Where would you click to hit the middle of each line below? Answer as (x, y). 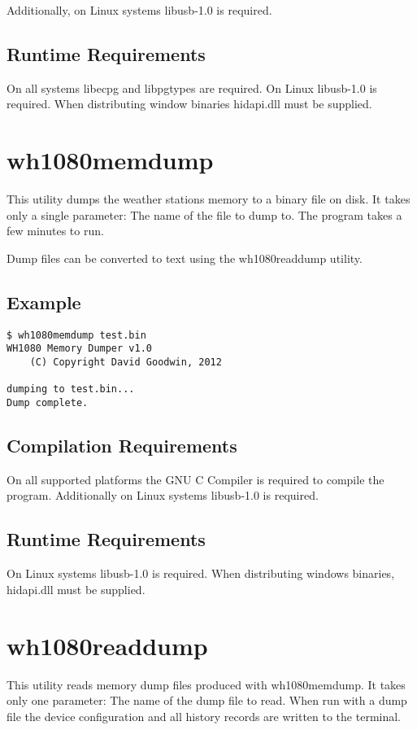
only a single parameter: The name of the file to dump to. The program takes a (204, 214)
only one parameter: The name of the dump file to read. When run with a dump (207, 700)
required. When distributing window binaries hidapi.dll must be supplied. (189, 104)
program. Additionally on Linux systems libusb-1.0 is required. (163, 495)
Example (44, 302)
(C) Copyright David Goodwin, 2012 (126, 362)
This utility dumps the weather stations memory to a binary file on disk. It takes (208, 199)
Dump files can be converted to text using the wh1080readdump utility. (185, 258)
